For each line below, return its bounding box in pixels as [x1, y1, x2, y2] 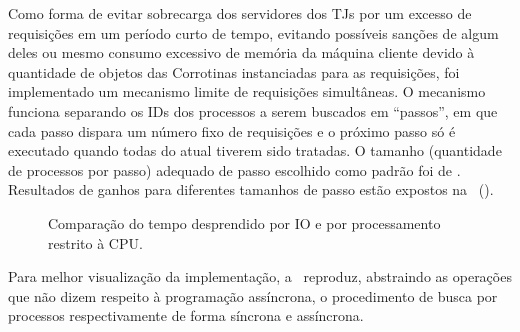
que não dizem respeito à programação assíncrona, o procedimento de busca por [8, 285, 498, 306]
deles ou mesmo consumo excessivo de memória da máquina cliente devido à [8, 42, 475, 63]
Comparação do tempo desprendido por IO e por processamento [48, 212, 441, 233]
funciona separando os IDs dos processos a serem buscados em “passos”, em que [8, 100, 498, 121]
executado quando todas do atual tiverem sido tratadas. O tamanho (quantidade [8, 140, 502, 161]
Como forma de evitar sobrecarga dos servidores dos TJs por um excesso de [8, 3, 472, 23]
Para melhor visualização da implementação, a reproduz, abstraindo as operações [8, 266, 512, 287]
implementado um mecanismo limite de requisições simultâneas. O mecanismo [8, 81, 486, 102]
